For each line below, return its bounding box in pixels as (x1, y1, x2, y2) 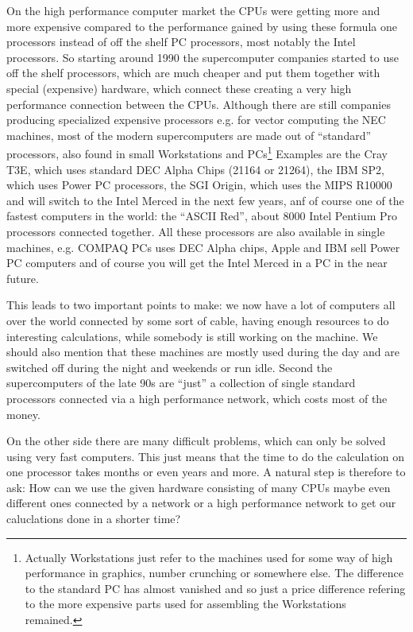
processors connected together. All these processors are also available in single (6, 223, 385, 239)
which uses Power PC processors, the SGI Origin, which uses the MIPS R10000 (6, 176, 392, 193)
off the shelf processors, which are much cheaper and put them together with (6, 64, 380, 81)
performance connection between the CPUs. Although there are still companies (6, 95, 391, 112)
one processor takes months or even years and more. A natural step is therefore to (6, 463, 406, 480)
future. (6, 269, 39, 286)
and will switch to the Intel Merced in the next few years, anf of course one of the (6, 192, 404, 208)
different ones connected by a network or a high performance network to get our (6, 494, 396, 511)
